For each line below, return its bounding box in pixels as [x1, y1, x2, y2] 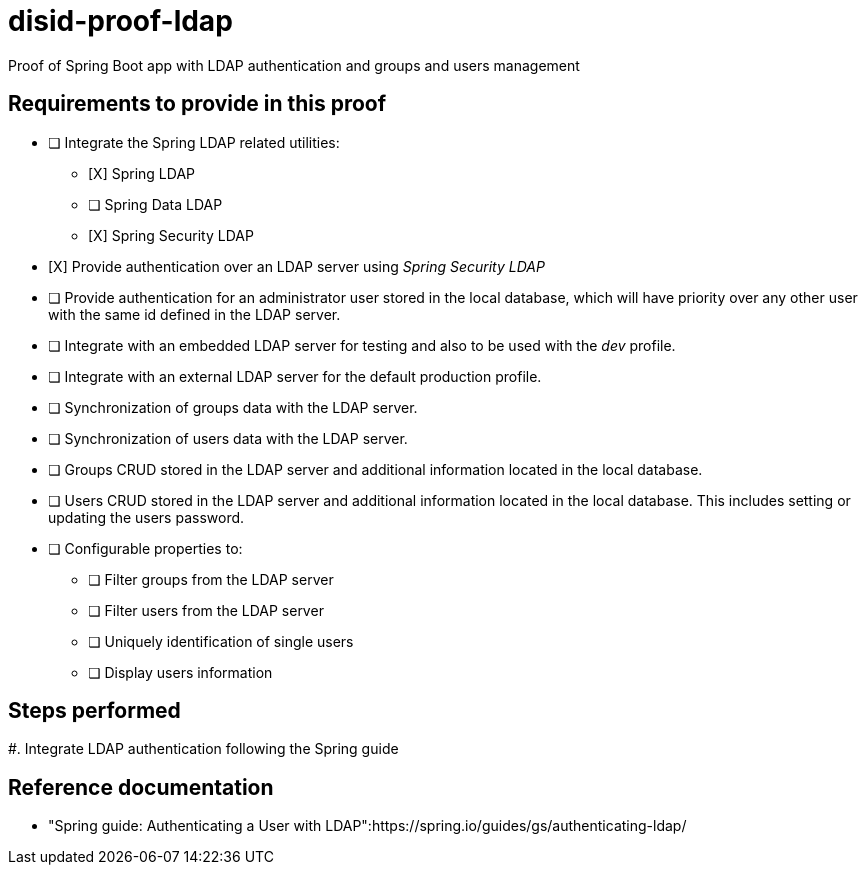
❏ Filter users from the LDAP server [88, 601, 324, 619]
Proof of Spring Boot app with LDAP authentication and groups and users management [8, 56, 580, 74]
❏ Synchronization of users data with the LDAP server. [48, 429, 408, 447]
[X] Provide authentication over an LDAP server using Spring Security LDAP [48, 257, 545, 275]
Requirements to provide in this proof [8, 91, 387, 117]
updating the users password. [48, 508, 245, 526]
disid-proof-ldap [8, 4, 233, 38]
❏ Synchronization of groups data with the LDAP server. [48, 398, 418, 416]
